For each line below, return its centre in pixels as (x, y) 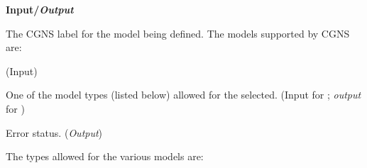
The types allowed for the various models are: (105, 156)
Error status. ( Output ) (54, 132)
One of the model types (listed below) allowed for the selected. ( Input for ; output (183, 95)
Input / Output (40, 9)
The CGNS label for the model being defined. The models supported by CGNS (178, 33)
